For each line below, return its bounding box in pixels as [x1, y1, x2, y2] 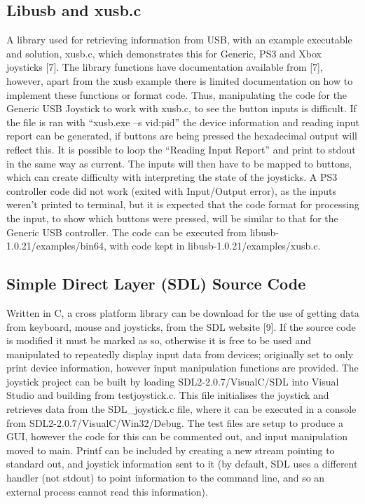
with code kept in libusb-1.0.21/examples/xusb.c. [109, 238, 321, 253]
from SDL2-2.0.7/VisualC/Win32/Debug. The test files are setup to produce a [6, 415, 343, 430]
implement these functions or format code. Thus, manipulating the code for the [6, 87, 347, 102]
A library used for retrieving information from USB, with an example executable [6, 32, 352, 47]
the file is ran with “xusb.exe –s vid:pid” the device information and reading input [6, 114, 360, 129]
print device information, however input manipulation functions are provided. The [6, 360, 359, 375]
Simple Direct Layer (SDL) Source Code [6, 273, 306, 294]
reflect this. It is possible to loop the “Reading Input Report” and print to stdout [6, 142, 356, 156]
